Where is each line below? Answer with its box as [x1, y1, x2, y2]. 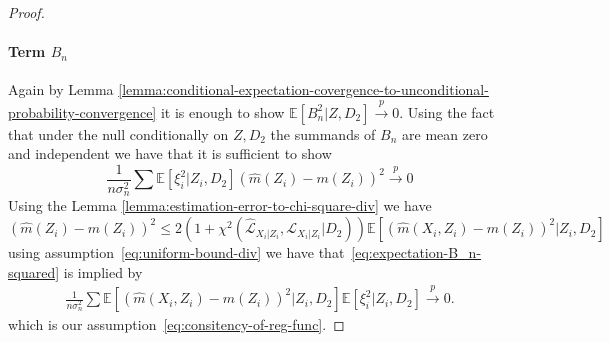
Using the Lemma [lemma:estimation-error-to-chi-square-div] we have [8, 195, 432, 216]
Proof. [8, 2, 45, 22]
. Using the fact [399, 101, 495, 122]
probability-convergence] [8, 101, 157, 122]
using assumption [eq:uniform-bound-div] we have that [8, 242, 345, 263]
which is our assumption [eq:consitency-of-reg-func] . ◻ [8, 314, 345, 335]
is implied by [63, 261, 143, 282]
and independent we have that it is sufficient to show [8, 143, 332, 164]
